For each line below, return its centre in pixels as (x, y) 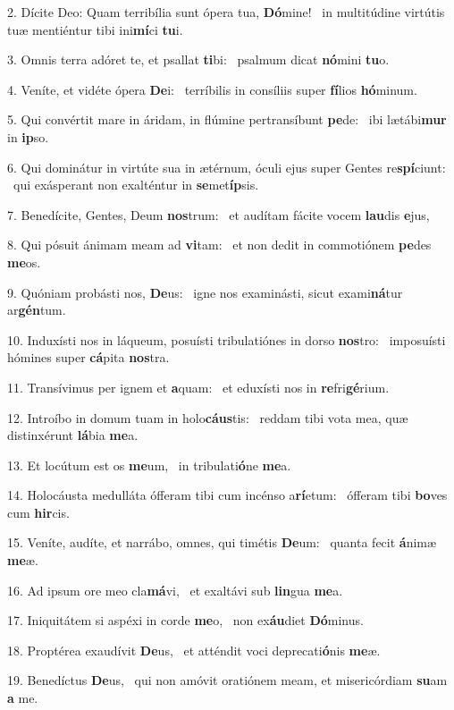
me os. (24, 262)
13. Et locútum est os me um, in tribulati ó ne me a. (149, 465)
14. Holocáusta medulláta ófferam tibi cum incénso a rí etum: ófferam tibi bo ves (227, 495)
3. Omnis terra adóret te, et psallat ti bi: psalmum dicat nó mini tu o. (198, 59)
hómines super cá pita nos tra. (88, 357)
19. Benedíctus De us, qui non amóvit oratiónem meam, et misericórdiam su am (227, 680)
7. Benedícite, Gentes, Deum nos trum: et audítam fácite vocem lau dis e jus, (219, 214)
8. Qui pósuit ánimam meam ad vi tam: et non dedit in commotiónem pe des (219, 245)
